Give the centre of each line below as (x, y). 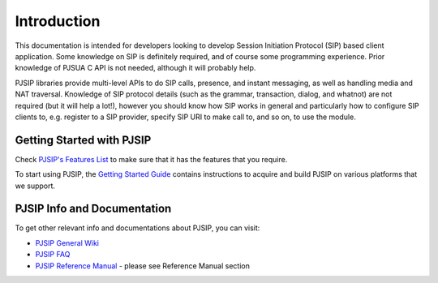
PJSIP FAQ (53, 255)
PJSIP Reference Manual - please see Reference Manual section (143, 266)
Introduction (58, 21)
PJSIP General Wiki (67, 242)
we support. (35, 186)
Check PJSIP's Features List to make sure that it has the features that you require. (151, 159)
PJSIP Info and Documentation (93, 209)
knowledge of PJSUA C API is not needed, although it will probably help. (135, 68)
